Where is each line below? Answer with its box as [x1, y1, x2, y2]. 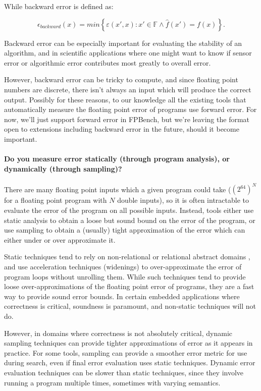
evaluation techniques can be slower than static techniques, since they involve [4, 367, 244, 377]
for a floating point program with [4, 195, 107, 205]
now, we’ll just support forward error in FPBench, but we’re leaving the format [4, 114, 250, 124]
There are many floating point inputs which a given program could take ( [4, 184, 231, 194]
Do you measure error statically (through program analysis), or [4, 153, 230, 164]
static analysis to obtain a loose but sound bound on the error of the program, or [4, 214, 255, 225]
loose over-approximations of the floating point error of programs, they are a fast [4, 281, 254, 292]
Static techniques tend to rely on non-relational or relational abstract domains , [4, 251, 250, 262]
